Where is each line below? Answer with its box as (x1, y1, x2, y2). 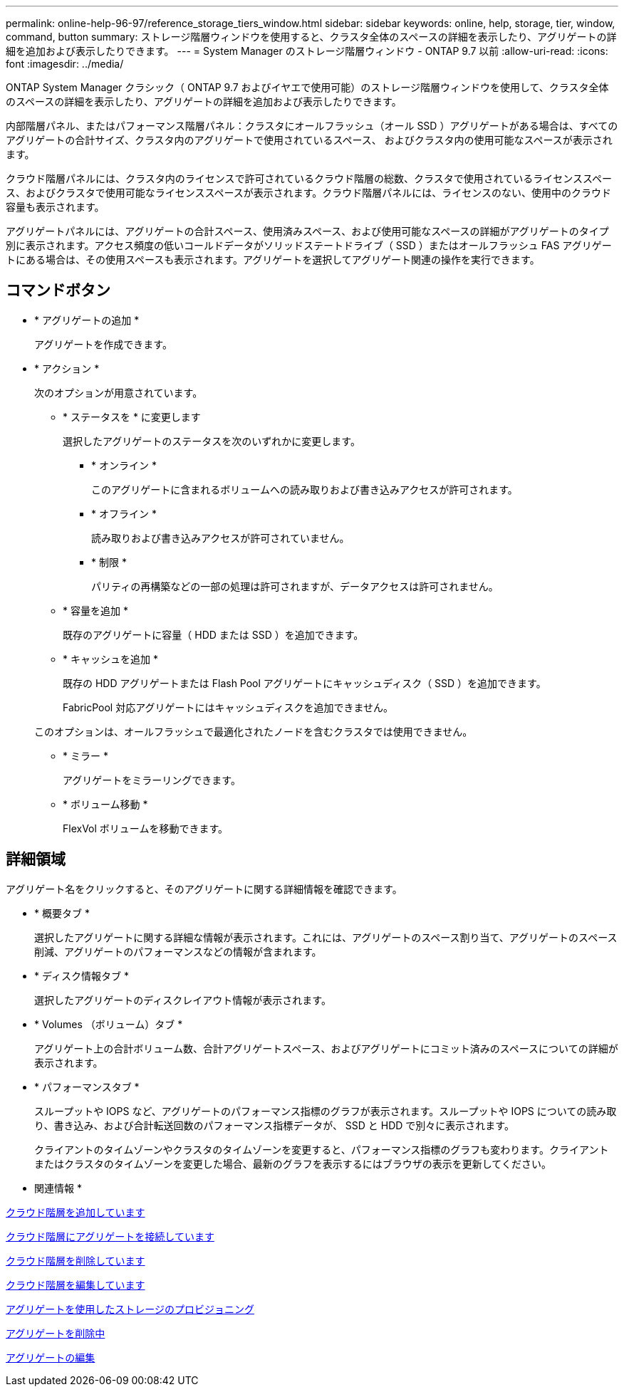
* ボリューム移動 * (63, 797, 148, 810)
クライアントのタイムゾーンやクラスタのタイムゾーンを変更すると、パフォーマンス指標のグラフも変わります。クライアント (34, 1143, 609, 1156)
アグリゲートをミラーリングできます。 (63, 773, 241, 786)
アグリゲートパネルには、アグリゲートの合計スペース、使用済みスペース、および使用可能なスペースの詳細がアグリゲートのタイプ (6, 225, 609, 237)
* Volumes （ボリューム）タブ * (34, 1017, 183, 1030)
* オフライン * (91, 507, 157, 520)
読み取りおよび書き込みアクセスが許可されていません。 (91, 531, 350, 544)
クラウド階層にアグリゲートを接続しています (6, 1230, 214, 1242)
